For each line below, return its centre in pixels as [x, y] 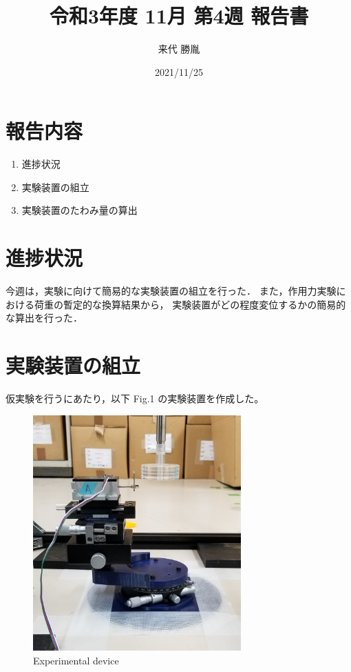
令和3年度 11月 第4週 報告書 [179, 16]
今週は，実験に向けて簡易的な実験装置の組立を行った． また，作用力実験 [171, 291]
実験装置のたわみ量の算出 [79, 210]
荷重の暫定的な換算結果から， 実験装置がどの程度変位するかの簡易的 [190, 304]
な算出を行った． [44, 318]
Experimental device [76, 660]
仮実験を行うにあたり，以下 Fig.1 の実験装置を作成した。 [135, 398]
